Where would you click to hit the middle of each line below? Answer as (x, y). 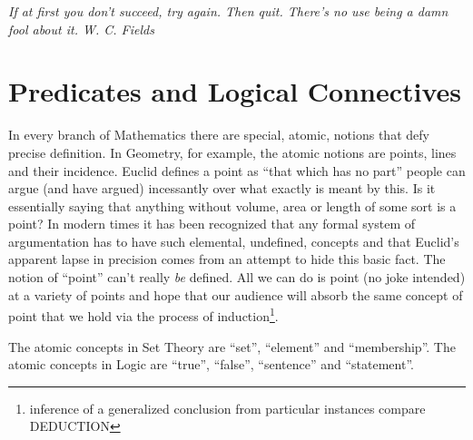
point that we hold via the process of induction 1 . (143, 314)
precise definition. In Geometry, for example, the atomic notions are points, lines (232, 152)
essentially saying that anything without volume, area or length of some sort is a (232, 205)
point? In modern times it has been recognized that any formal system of (212, 224)
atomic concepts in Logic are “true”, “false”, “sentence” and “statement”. (211, 364)
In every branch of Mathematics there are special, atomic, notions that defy (219, 135)
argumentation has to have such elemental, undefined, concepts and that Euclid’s (234, 241)
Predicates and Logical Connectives (235, 91)
